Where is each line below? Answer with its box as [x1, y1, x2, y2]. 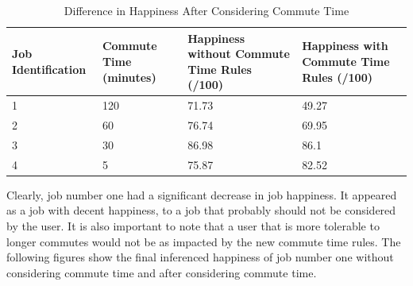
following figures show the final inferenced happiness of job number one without [6, 249, 394, 265]
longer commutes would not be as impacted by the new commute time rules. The [6, 233, 401, 249]
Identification [12, 60, 87, 77]
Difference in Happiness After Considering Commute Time [64, 2, 349, 18]
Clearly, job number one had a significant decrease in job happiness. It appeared [6, 186, 397, 203]
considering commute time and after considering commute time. [6, 264, 317, 280]
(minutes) [102, 68, 156, 85]
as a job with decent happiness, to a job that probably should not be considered [6, 202, 396, 218]
